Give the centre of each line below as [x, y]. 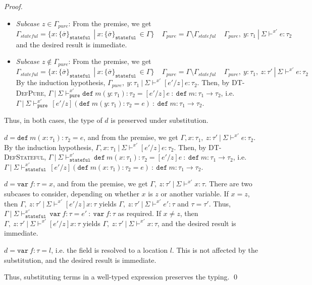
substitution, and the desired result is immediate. [80, 260]
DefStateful [24, 157]
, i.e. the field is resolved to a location [109, 250]
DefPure [30, 92]
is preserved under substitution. [160, 120]
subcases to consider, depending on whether [72, 194]
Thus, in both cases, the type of [53, 120]
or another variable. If [195, 194]
